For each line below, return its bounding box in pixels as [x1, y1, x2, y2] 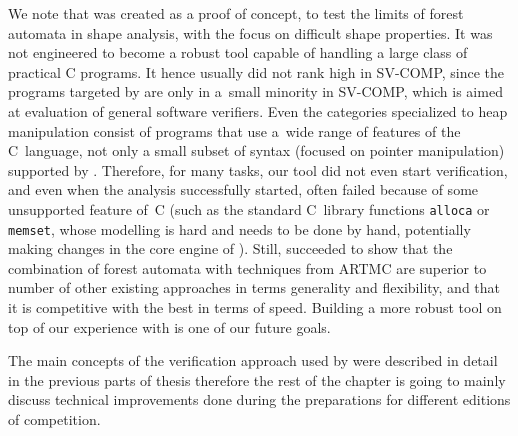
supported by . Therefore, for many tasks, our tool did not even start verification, [8, 159, 508, 180]
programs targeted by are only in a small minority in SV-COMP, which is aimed [8, 81, 503, 102]
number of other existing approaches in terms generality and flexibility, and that [8, 277, 501, 298]
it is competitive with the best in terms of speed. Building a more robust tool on [8, 297, 502, 318]
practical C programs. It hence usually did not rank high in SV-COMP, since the [8, 61, 505, 82]
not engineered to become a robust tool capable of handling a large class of [8, 42, 468, 63]
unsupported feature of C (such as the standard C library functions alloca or [8, 198, 490, 219]
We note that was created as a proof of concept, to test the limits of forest [8, 3, 464, 23]
